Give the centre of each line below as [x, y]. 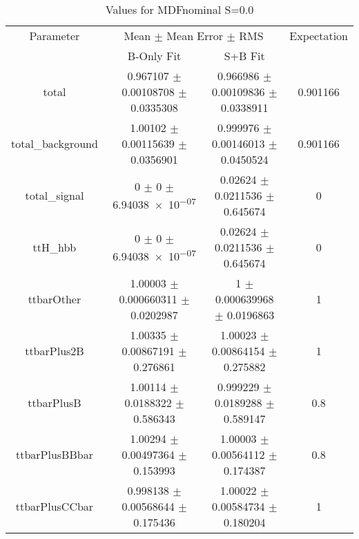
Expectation [319, 36]
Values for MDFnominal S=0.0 [179, 9]
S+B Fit [244, 56]
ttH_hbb [55, 247]
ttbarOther [55, 299]
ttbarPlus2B [55, 351]
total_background [55, 143]
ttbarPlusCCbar [55, 506]
